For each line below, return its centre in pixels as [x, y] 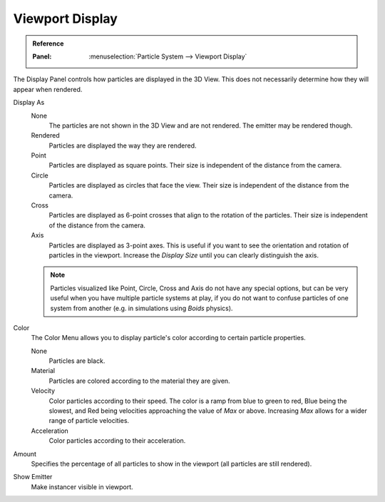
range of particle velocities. [89, 421]
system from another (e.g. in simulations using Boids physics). [142, 308]
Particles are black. [77, 361]
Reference [48, 43]
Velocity [43, 391]
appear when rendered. [48, 89]
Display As [29, 103]
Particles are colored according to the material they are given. [140, 381]
